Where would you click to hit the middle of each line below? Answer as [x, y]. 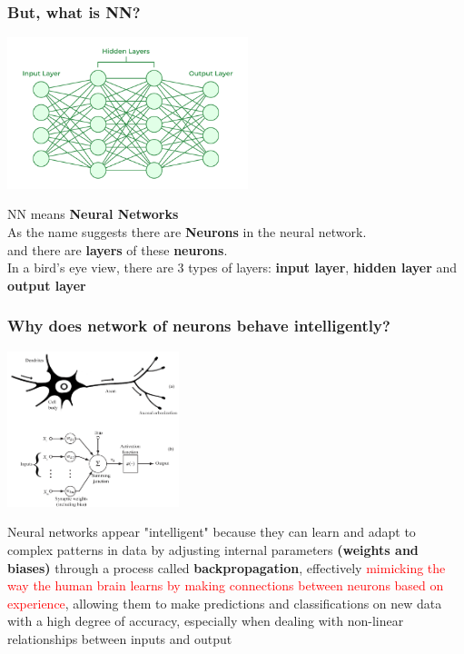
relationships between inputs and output [120, 639]
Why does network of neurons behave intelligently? [199, 326]
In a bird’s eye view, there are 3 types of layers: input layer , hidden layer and [232, 268]
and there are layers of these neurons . [118, 249]
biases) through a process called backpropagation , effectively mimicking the [227, 567]
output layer [47, 285]
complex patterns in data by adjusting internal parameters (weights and [213, 550]
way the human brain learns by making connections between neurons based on [226, 585]
